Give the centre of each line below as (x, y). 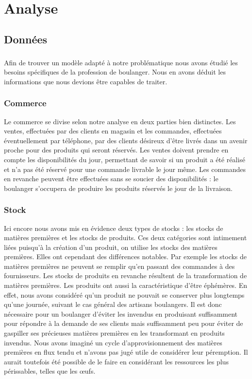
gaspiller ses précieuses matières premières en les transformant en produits (114, 333)
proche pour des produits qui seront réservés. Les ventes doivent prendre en (116, 150)
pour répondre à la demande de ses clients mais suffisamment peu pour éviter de (124, 323)
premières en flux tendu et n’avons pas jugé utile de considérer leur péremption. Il (126, 352)
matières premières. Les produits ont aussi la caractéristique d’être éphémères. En (126, 285)
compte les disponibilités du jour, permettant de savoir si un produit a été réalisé (125, 159)
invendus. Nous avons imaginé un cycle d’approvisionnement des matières (113, 342)
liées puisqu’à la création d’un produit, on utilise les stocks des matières (111, 247)
